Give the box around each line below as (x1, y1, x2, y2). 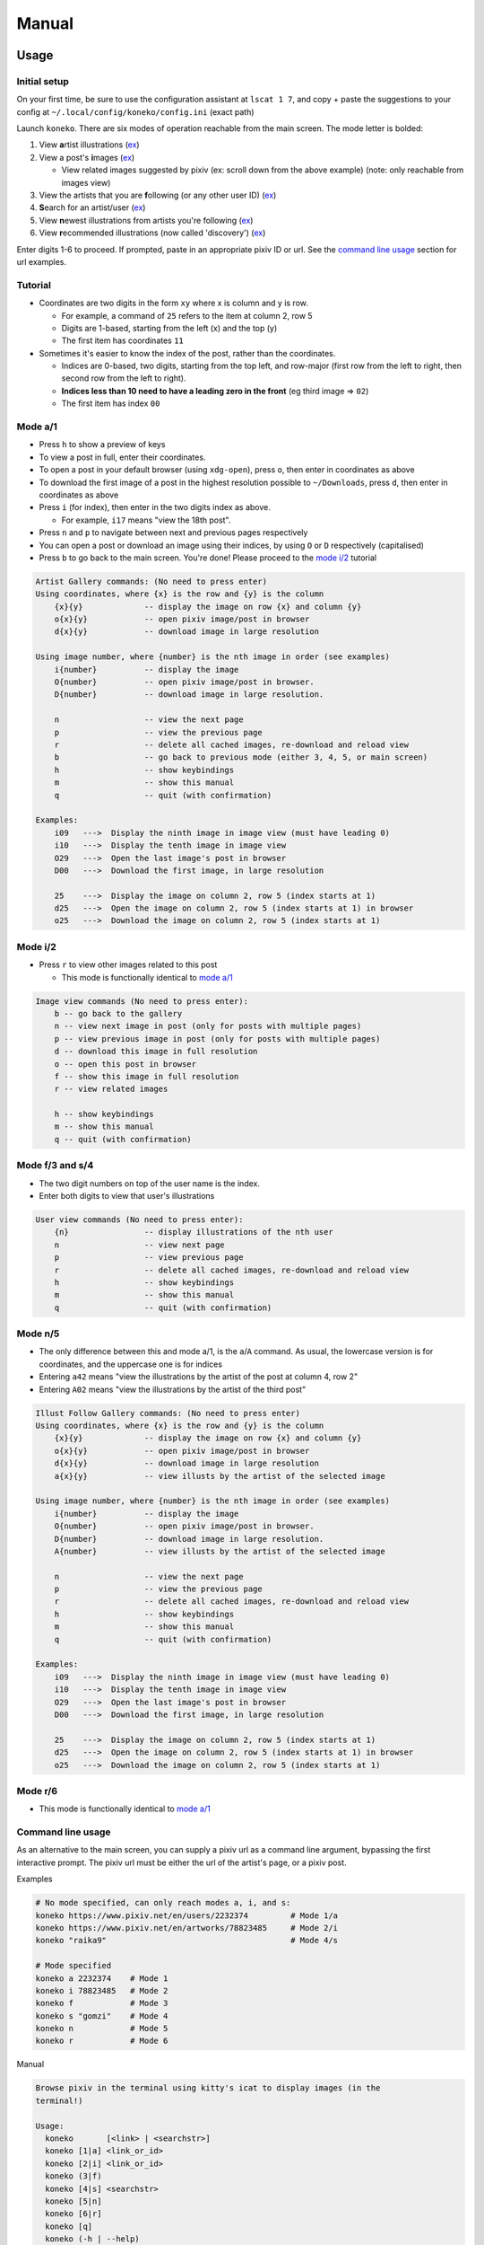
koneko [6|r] (45, 2209, 102, 2219)
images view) (61, 177, 111, 188)
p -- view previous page (54, 1253, 244, 1263)
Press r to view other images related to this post (39, 959, 218, 970)
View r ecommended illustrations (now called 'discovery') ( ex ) (39, 227, 266, 238)
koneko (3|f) (45, 2171, 102, 2181)
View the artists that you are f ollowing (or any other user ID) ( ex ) (39, 189, 277, 201)
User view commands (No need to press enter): (35, 1214, 244, 1225)
